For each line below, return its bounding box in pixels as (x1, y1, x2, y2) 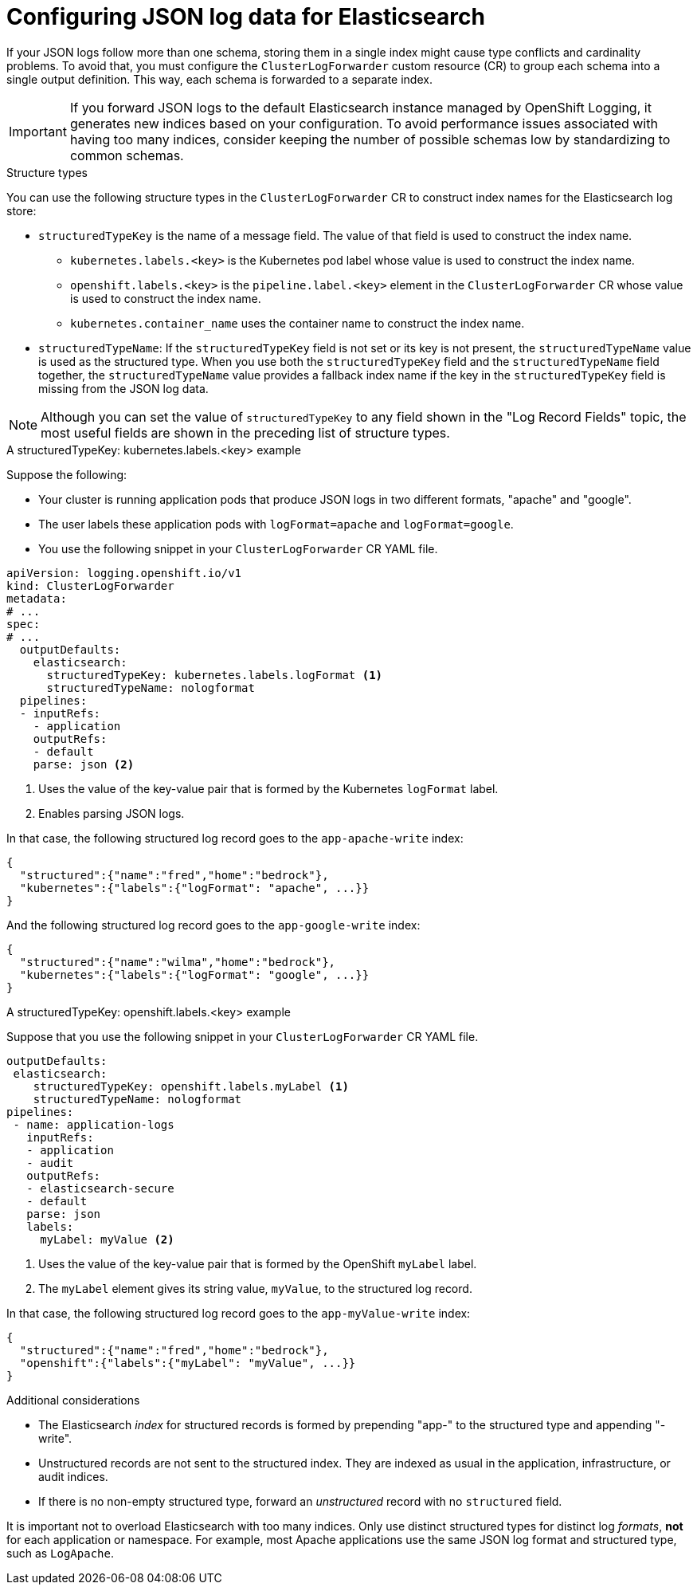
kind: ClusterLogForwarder (6, 579, 174, 592)
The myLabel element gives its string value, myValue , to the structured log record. (38, 1281, 472, 1295)
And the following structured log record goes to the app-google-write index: (6, 917, 421, 932)
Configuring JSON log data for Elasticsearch (6, 3, 485, 30)
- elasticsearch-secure (26, 1181, 174, 1195)
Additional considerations (6, 1393, 140, 1407)
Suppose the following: (6, 467, 127, 481)
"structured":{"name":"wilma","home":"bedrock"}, (19, 955, 336, 968)
